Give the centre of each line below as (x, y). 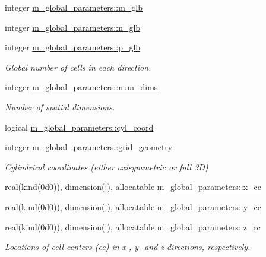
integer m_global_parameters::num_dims (81, 87)
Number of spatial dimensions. (60, 107)
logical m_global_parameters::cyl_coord (79, 127)
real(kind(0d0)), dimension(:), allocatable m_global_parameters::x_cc (133, 187)
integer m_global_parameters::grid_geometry (89, 147)
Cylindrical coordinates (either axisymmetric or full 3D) (107, 166)
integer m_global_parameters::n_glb (73, 27)
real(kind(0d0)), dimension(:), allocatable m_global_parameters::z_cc (133, 226)
